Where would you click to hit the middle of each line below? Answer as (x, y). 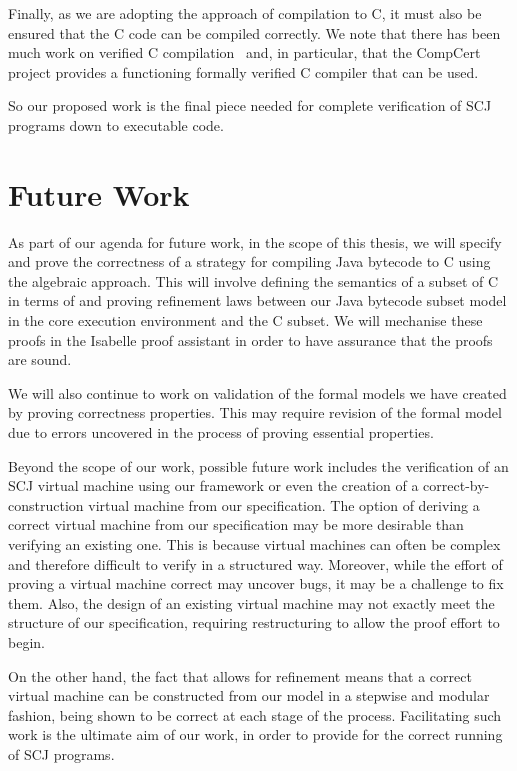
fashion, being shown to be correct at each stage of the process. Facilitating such (255, 714)
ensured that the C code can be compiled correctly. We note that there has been (254, 32)
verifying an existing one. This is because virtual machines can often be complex (254, 544)
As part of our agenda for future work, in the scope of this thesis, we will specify (255, 241)
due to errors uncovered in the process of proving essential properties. (221, 432)
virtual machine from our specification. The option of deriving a (284, 504)
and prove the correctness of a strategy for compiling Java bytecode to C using (249, 261)
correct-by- (456, 485)
